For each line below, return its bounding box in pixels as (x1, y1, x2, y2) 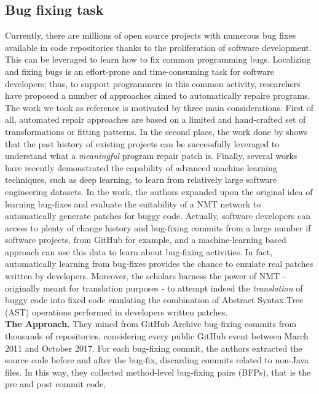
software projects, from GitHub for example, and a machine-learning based (5, 233, 286, 246)
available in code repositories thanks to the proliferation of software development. (5, 41, 312, 53)
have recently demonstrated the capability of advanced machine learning (5, 161, 277, 174)
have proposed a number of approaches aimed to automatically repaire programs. (5, 89, 310, 102)
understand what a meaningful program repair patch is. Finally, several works (5, 149, 297, 162)
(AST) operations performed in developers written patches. (5, 305, 228, 318)
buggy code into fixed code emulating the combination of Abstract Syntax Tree (5, 293, 304, 306)
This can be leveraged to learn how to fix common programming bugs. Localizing (5, 53, 311, 66)
